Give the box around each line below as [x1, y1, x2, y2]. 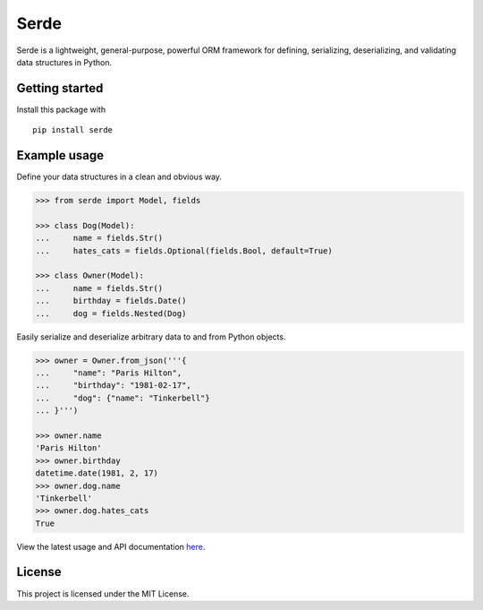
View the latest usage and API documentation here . [16, 541, 206, 552]
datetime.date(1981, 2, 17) [35, 468, 158, 478]
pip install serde [32, 125, 114, 135]
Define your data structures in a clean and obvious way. [16, 171, 223, 183]
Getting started [16, 81, 104, 96]
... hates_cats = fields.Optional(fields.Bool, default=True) [35, 245, 333, 255]
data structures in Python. [16, 56, 112, 67]
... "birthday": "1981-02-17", [35, 381, 191, 391]
